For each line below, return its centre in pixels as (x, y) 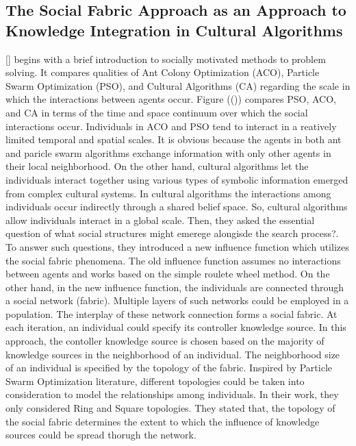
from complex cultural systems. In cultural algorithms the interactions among (168, 193)
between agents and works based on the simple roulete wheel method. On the (168, 274)
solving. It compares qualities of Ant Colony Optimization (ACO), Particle (163, 72)
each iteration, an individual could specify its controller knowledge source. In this (176, 327)
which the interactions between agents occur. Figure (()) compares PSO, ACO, (171, 99)
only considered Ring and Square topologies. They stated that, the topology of (170, 408)
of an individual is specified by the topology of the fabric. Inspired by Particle (169, 368)
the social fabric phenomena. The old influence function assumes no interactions (173, 260)
